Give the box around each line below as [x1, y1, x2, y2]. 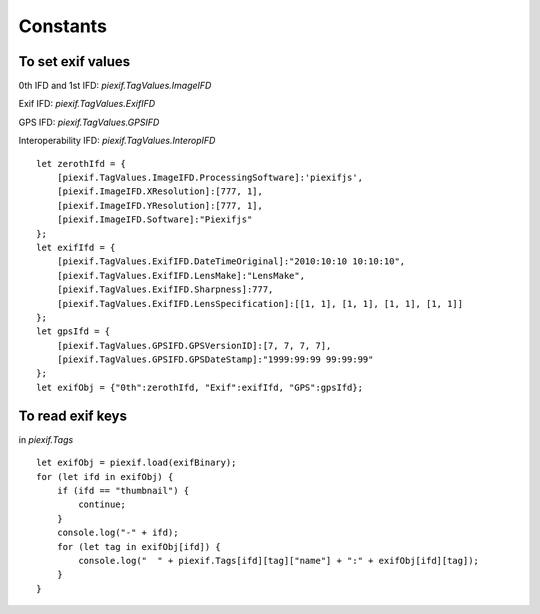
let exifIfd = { [36, 241, 116, 253]
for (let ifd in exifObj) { [36, 471, 174, 482]
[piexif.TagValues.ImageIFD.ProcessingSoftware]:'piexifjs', [56, 172, 364, 184]
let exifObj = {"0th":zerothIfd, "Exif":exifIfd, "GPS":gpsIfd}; [36, 381, 364, 393]
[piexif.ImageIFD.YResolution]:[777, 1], [56, 200, 264, 211]
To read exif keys [18, 407, 127, 424]
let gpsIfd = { [36, 326, 111, 337]
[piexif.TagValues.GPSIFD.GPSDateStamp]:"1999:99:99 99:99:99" [56, 354, 374, 365]
